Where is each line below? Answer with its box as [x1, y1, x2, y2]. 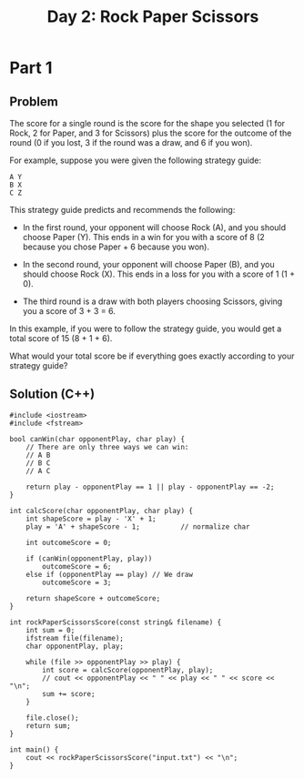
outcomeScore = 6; [42, 561, 112, 571]
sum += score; [42, 689, 96, 698]
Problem [9, 94, 59, 109]
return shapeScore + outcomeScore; [25, 593, 161, 602]
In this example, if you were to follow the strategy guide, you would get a [9, 323, 282, 334]
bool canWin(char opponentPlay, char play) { [9, 434, 185, 443]
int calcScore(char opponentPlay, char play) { [9, 506, 194, 515]
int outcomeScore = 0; [25, 538, 112, 547]
